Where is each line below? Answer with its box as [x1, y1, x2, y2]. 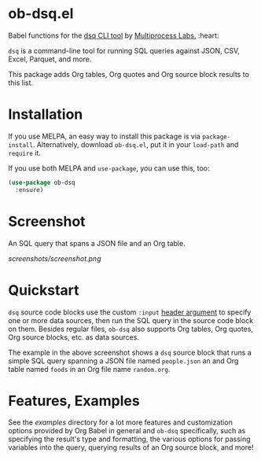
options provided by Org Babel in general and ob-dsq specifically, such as [8, 426, 246, 436]
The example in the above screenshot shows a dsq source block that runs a [8, 348, 252, 357]
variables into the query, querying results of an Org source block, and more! [8, 443, 254, 452]
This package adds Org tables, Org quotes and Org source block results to [8, 69, 250, 79]
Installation [8, 105, 83, 123]
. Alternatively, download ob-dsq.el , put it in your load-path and [32, 139, 239, 149]
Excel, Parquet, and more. [8, 54, 92, 64]
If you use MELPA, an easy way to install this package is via [8, 131, 200, 141]
